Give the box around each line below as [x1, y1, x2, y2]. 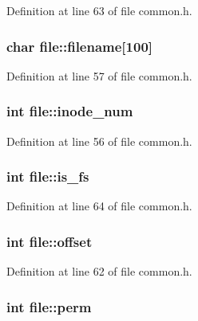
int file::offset [6, 231, 93, 251]
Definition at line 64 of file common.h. [6, 198, 192, 214]
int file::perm [6, 296, 92, 316]
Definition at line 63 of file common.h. [6, 2, 192, 18]
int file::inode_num [6, 101, 133, 121]
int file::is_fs [6, 166, 89, 186]
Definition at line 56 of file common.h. [6, 132, 192, 149]
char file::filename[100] [6, 36, 153, 56]
